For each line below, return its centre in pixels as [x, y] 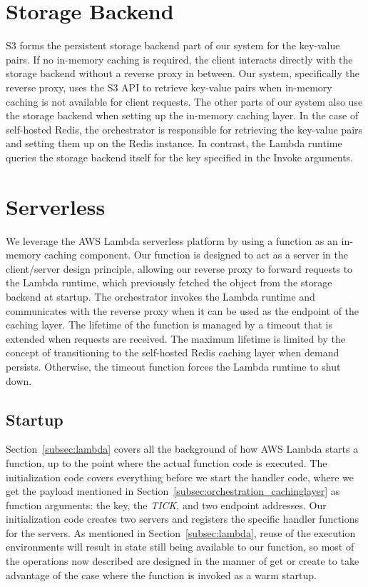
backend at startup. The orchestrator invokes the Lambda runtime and [160, 296]
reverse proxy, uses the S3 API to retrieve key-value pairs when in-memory [169, 87]
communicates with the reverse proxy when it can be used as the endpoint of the [183, 310]
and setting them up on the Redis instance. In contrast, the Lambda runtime [174, 143]
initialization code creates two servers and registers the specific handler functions [183, 519]
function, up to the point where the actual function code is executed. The [167, 462]
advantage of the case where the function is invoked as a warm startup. [161, 575]
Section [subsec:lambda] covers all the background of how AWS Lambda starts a [182, 449]
